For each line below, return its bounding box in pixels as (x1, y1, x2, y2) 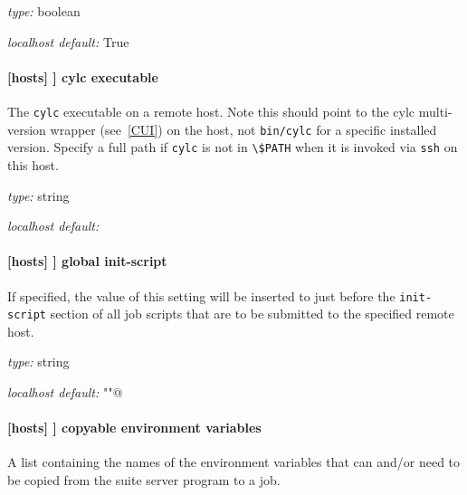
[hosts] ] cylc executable (7, 67, 158, 86)
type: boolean (7, 2, 81, 20)
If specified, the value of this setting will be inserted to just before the (7, 286, 396, 305)
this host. (7, 155, 59, 174)
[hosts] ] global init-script (7, 252, 167, 271)
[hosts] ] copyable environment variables (7, 418, 262, 437)
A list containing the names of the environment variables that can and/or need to (7, 452, 461, 471)
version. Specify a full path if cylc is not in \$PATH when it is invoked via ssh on (7, 138, 458, 157)
